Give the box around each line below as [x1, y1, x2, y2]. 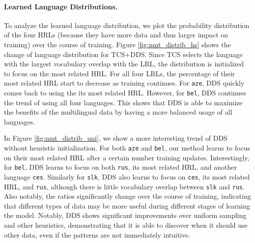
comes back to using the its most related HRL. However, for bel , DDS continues [4, 88, 246, 98]
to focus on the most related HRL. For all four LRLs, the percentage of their [4, 68, 235, 78]
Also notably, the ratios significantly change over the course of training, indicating [4, 191, 251, 201]
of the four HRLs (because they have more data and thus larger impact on [4, 30, 228, 40]
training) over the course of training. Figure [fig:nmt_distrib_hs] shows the [4, 39, 231, 49]
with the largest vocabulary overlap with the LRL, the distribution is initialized [4, 59, 244, 69]
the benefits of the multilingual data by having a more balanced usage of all [4, 107, 232, 117]
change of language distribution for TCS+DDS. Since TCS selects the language [4, 49, 243, 59]
